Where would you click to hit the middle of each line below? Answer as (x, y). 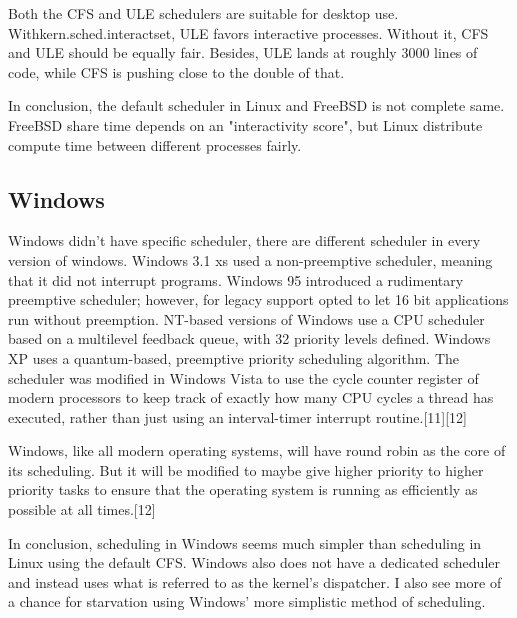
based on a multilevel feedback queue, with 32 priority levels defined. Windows (249, 338)
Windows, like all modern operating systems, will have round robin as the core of (257, 450)
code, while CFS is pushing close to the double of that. (176, 71)
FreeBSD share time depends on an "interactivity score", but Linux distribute (245, 124)
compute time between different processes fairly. (155, 144)
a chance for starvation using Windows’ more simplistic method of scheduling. (247, 601)
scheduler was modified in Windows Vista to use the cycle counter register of (243, 377)
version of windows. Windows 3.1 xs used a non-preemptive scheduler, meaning (250, 259)
